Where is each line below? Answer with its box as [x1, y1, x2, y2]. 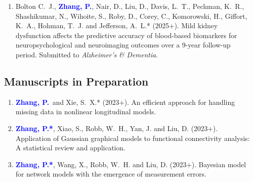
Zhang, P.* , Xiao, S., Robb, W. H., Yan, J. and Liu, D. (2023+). [15, 123, 218, 133]
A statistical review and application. [15, 142, 126, 153]
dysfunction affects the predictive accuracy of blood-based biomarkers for [15, 30, 237, 40]
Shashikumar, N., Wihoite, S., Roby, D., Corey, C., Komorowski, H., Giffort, [15, 10, 248, 21]
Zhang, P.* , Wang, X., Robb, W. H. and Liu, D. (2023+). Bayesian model [15, 159, 246, 169]
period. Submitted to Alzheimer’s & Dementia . [15, 49, 158, 59]
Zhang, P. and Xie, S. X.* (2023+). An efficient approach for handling [15, 96, 235, 107]
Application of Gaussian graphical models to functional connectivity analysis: [15, 133, 250, 143]
